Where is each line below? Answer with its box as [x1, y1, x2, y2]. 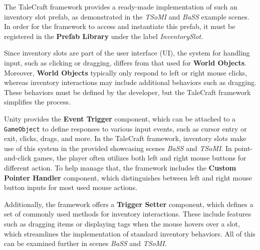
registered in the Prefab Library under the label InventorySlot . [4, 30, 203, 41]
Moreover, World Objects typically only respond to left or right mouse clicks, [4, 67, 247, 77]
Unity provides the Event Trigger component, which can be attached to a [4, 113, 236, 123]
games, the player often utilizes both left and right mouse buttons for [34, 152, 246, 163]
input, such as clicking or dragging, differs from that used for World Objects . [4, 57, 246, 67]
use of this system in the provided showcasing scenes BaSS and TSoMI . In [4, 142, 232, 153]
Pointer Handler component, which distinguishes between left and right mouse [4, 172, 252, 182]
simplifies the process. [4, 96, 71, 107]
